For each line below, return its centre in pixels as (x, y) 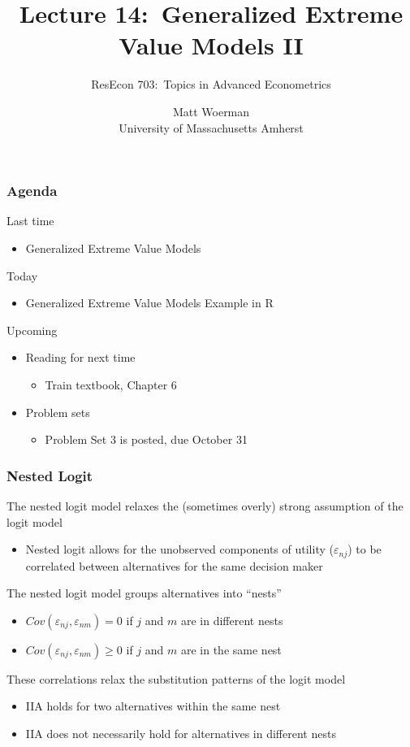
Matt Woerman (211, 111)
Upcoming (32, 330)
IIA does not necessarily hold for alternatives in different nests (181, 733)
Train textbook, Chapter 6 (111, 384)
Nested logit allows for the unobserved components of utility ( (179, 549)
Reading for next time (80, 357)
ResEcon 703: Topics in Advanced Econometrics (211, 84)
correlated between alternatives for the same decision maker (174, 565)
